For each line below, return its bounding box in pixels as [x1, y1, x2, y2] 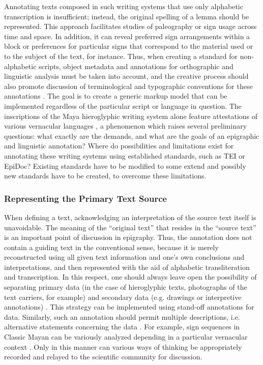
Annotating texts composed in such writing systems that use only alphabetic [4, 1, 243, 11]
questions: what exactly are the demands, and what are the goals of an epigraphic [4, 130, 259, 141]
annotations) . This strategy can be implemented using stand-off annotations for [4, 301, 254, 312]
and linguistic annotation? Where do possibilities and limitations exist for [4, 140, 234, 151]
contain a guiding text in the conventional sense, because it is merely [4, 241, 219, 252]
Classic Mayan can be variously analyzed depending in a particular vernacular [4, 331, 248, 342]
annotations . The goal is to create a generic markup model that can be [4, 90, 227, 101]
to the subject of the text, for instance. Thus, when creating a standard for [4, 50, 238, 61]
